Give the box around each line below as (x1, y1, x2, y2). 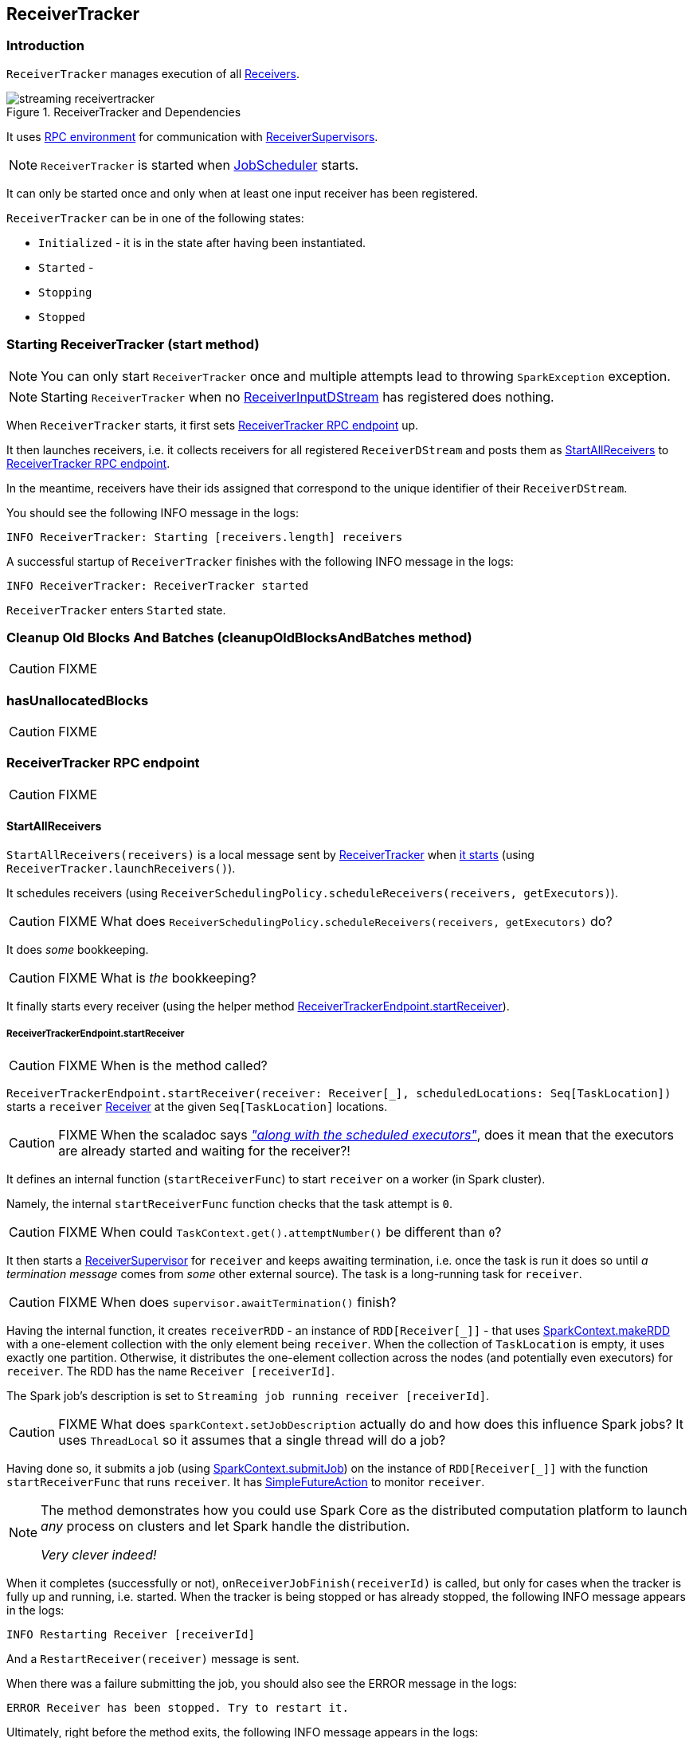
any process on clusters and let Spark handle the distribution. (41, 1517, 410, 1534)
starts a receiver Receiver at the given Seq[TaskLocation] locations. (6, 1099, 388, 1113)
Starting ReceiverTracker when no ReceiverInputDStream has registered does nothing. (41, 388, 554, 405)
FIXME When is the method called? (58, 1057, 268, 1073)
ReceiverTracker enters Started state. (6, 602, 226, 617)
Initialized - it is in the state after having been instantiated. (38, 235, 366, 249)
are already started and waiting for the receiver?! (58, 1142, 350, 1159)
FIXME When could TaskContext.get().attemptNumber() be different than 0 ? (58, 1223, 502, 1240)
